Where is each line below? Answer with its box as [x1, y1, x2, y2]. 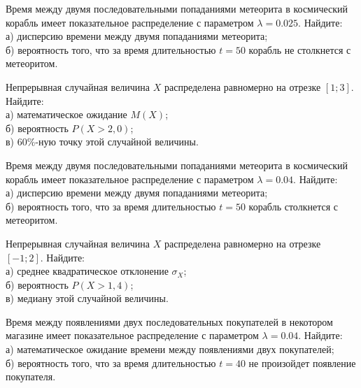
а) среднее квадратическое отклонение [6, 264, 169, 278]
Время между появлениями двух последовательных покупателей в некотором [6, 314, 333, 329]
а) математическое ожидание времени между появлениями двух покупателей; [6, 342, 334, 357]
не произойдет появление [248, 355, 356, 370]
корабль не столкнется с [248, 42, 351, 57]
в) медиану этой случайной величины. [6, 291, 169, 306]
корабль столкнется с [248, 199, 338, 213]
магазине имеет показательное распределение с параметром [6, 328, 259, 343]
